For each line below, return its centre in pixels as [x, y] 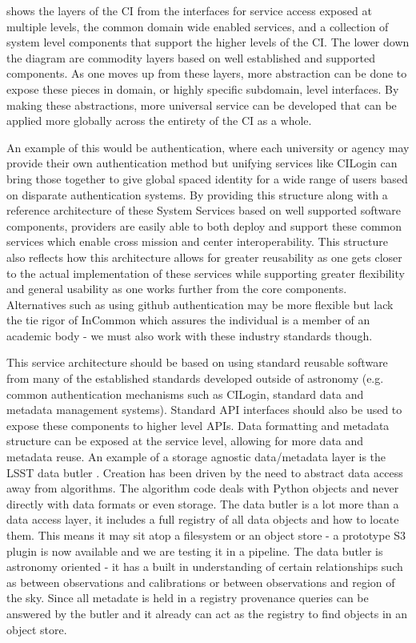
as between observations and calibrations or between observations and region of [201, 582]
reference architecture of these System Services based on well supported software [204, 210]
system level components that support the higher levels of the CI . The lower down [208, 42]
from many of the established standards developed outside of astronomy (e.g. [195, 378]
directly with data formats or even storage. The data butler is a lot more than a [203, 503]
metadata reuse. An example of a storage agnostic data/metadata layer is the [196, 457]
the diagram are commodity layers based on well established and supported [191, 57]
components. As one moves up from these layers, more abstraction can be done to [207, 73]
